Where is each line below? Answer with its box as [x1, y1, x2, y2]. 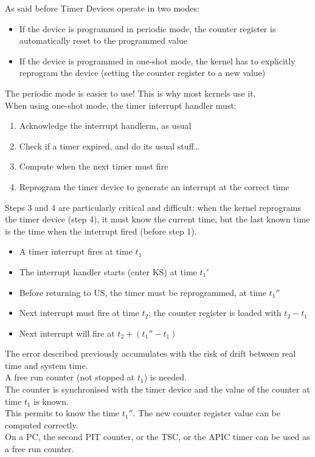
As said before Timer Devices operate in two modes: [5, 2, 199, 14]
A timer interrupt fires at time [19, 245, 133, 258]
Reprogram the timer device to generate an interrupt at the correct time [19, 180, 289, 193]
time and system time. [5, 359, 88, 371]
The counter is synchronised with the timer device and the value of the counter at [5, 383, 310, 396]
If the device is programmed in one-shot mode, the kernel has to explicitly [19, 54, 296, 67]
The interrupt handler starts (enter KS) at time [19, 265, 197, 278]
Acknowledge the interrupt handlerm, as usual [19, 119, 192, 132]
